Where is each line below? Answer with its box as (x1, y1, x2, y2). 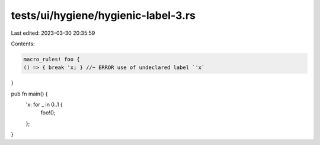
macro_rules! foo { (23, 56, 80, 62)
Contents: (11, 40, 35, 47)
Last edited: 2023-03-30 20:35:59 (11, 29, 95, 37)
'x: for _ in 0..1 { (25, 101, 63, 108)
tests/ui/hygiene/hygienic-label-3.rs (11, 9, 196, 22)
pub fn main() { (11, 90, 48, 97)
